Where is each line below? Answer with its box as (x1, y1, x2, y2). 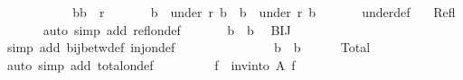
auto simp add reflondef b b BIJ (43, 20, 291, 39)
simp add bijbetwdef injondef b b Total (6, 38, 371, 57)
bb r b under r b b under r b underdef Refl (72, 3, 456, 21)
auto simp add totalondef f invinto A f (6, 55, 296, 74)
